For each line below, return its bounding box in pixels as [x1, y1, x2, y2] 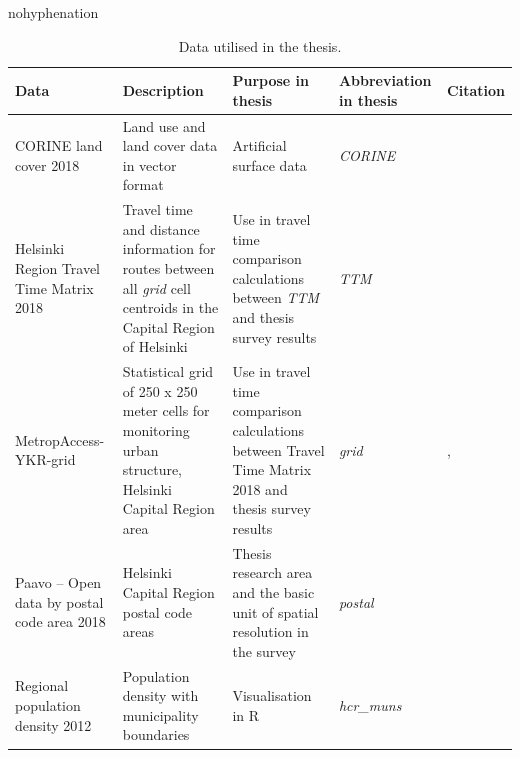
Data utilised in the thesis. [178, 35, 342, 56]
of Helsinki [122, 336, 188, 357]
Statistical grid [122, 361, 214, 382]
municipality [122, 704, 199, 725]
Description [122, 79, 204, 100]
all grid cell [122, 277, 191, 298]
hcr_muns [338, 695, 402, 716]
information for [122, 238, 216, 259]
